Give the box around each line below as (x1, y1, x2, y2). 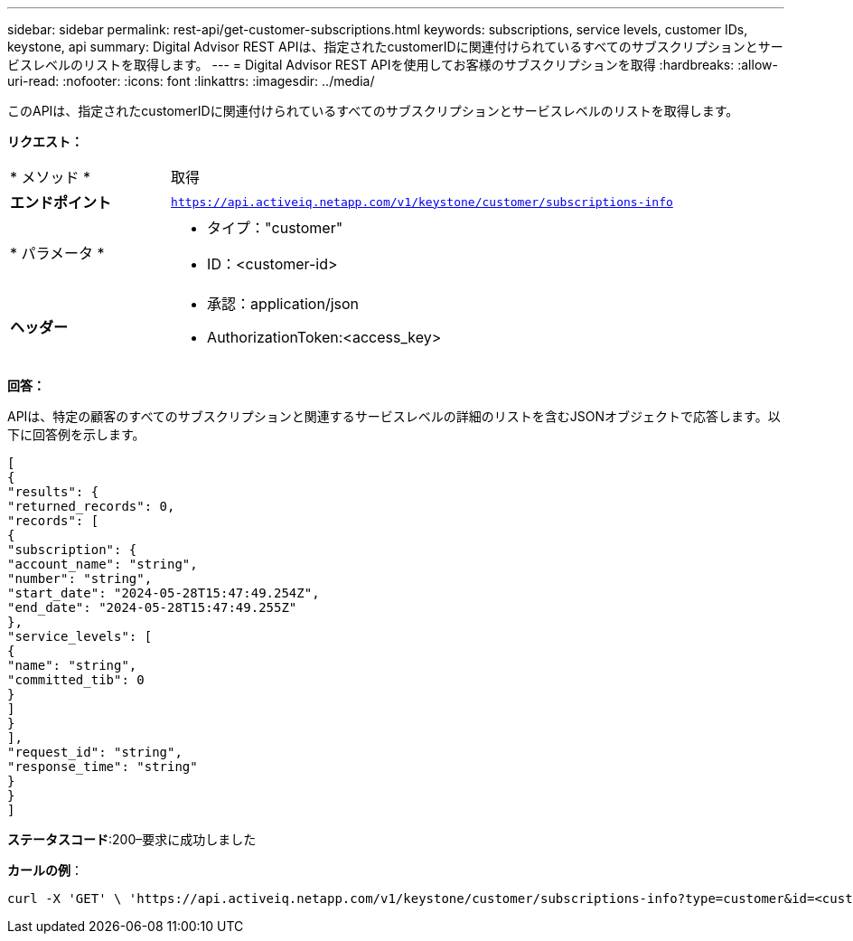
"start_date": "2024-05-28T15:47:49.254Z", (7, 586, 320, 600)
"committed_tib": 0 (7, 673, 145, 687)
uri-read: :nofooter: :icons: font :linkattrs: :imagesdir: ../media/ (7, 73, 375, 89)
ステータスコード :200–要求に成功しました (7, 832, 257, 847)
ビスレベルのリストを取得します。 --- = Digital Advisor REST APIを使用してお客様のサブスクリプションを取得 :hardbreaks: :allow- (7, 57, 778, 72)
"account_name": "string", (7, 557, 198, 571)
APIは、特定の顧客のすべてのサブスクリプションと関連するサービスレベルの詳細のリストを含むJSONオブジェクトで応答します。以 (7, 409, 781, 424)
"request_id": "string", (7, 745, 183, 759)
